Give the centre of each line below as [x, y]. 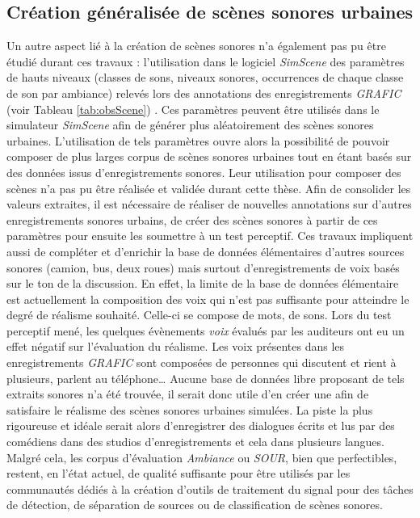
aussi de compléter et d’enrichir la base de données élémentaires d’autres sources [206, 251]
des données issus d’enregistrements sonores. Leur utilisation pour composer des [204, 172]
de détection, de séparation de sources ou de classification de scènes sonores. [195, 505]
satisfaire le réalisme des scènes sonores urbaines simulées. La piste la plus [190, 409]
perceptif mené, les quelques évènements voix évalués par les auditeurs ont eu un [206, 330]
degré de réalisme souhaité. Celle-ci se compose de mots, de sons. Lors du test [199, 315]
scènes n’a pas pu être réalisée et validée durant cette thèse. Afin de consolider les [209, 188]
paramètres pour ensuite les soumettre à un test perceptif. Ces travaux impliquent [210, 236]
